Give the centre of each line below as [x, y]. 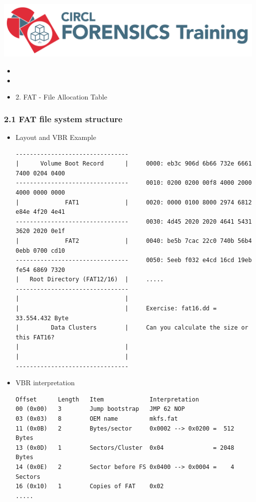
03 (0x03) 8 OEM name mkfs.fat [97, 419]
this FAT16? [35, 337]
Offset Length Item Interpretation [107, 399]
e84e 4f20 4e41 [40, 212]
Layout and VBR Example [56, 137]
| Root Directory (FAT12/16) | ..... [90, 280]
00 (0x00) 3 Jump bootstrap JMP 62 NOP [100, 409]
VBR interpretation [45, 383]
